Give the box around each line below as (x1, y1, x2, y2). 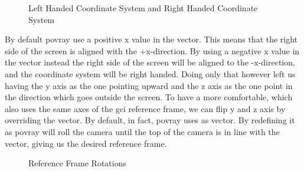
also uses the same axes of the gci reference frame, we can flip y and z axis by (5, 102, 286, 114)
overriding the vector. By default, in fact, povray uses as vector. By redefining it (5, 114, 295, 126)
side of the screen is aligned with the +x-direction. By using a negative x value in (5, 44, 300, 57)
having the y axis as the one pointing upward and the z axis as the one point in (5, 79, 293, 91)
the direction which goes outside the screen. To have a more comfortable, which (5, 91, 293, 103)
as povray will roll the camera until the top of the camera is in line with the (5, 125, 280, 137)
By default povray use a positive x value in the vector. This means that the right (5, 33, 298, 45)
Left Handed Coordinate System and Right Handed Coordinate (28, 2, 258, 14)
